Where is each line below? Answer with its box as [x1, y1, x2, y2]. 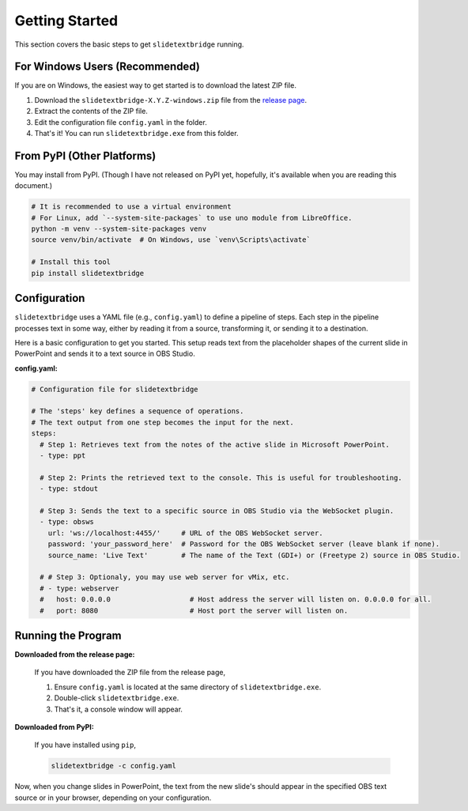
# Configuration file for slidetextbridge [31, 384, 198, 394]
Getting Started [14, 12, 119, 29]
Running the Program [14, 628, 122, 642]
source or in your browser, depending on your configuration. [14, 793, 212, 802]
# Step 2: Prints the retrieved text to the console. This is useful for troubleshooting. [40, 473, 402, 482]
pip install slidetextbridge [31, 269, 145, 277]
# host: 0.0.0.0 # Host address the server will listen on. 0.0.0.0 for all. [40, 595, 432, 604]
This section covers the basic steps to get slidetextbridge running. [14, 40, 244, 49]
